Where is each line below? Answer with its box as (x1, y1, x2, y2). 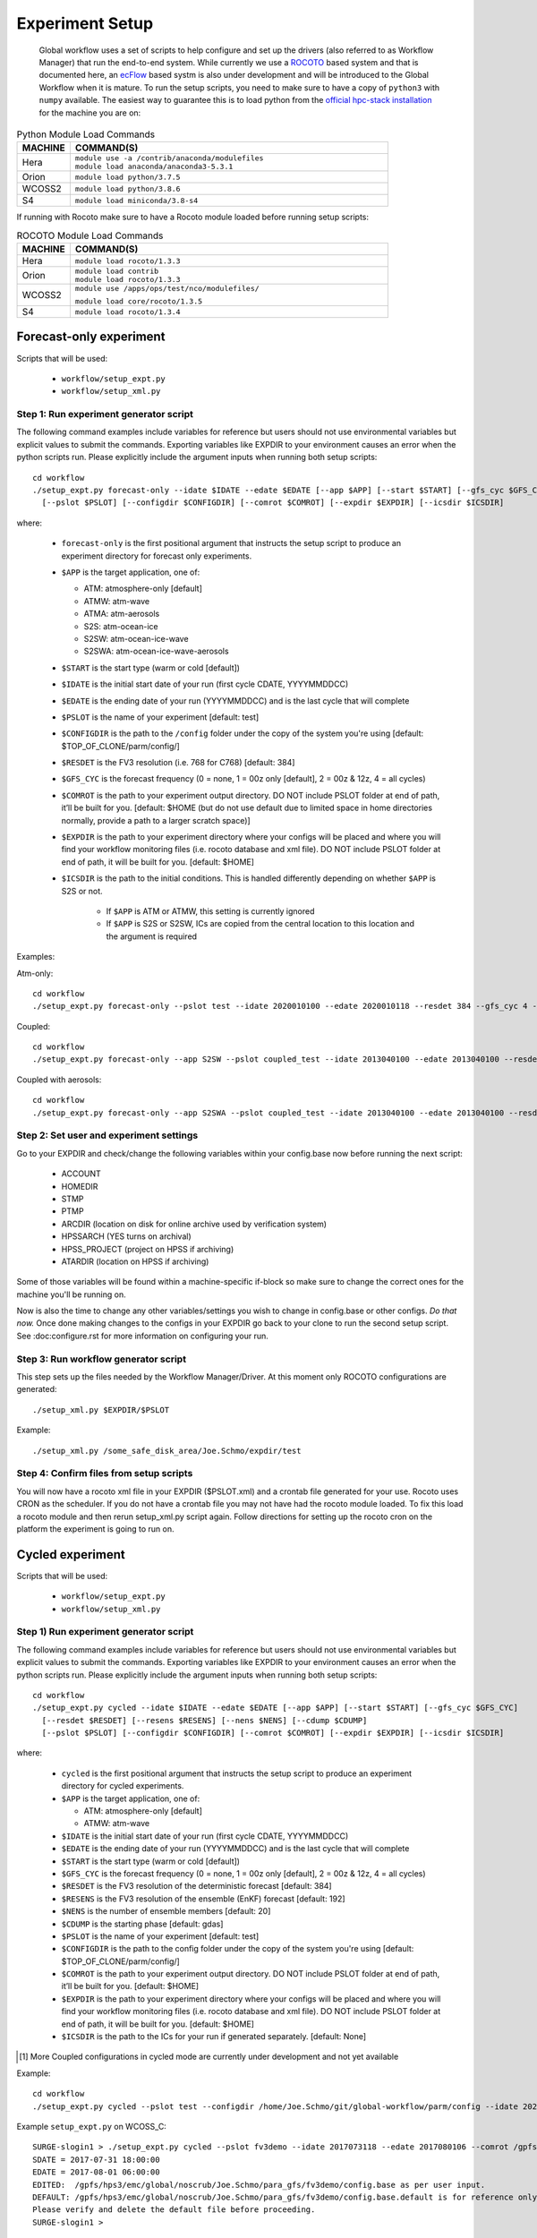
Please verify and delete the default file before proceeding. (32, 2205, 316, 2215)
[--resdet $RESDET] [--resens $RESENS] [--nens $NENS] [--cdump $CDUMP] (41, 1715, 368, 1725)
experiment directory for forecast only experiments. (61, 551, 252, 561)
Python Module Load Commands (16, 128, 156, 141)
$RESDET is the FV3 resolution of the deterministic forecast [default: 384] (61, 1881, 332, 1892)
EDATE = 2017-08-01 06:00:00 (32, 2167, 160, 2177)
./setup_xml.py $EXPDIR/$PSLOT (32, 1405, 170, 1414)
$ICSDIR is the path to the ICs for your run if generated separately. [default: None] (61, 2031, 367, 2042)
